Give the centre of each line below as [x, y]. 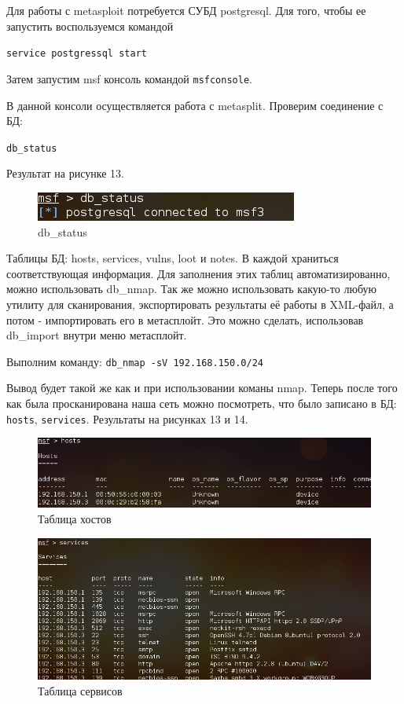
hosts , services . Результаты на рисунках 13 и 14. [127, 418]
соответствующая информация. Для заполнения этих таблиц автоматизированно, [198, 273]
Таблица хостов [75, 518]
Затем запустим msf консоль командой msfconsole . [129, 78]
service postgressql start [77, 54]
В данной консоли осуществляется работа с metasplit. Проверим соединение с [195, 105]
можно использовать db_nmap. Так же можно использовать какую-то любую [191, 289]
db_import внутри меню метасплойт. [97, 335]
